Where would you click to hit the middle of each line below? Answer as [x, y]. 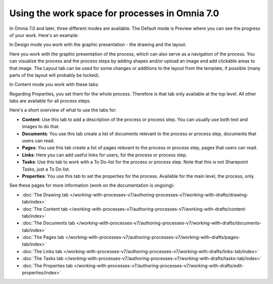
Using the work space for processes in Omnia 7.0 [114, 13]
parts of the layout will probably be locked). [55, 75]
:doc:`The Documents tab [49, 223]
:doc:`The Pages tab [43, 237]
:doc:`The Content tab [45, 209]
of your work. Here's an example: [44, 35]
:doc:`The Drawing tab [45, 194]
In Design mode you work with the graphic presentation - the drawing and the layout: [98, 45]
